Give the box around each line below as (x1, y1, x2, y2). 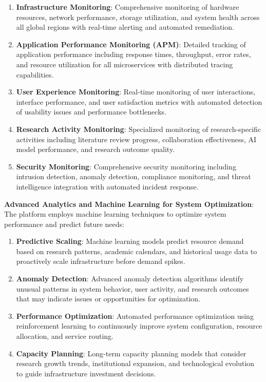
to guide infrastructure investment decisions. (16, 368, 156, 378)
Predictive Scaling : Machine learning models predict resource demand (16, 236, 244, 246)
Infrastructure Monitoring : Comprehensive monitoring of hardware (16, 2, 239, 12)
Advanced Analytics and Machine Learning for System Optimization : (4, 198, 254, 209)
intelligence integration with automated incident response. (16, 181, 199, 192)
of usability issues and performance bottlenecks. (16, 106, 166, 117)
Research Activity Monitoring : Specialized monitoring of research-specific (16, 123, 261, 134)
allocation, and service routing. (16, 331, 113, 341)
